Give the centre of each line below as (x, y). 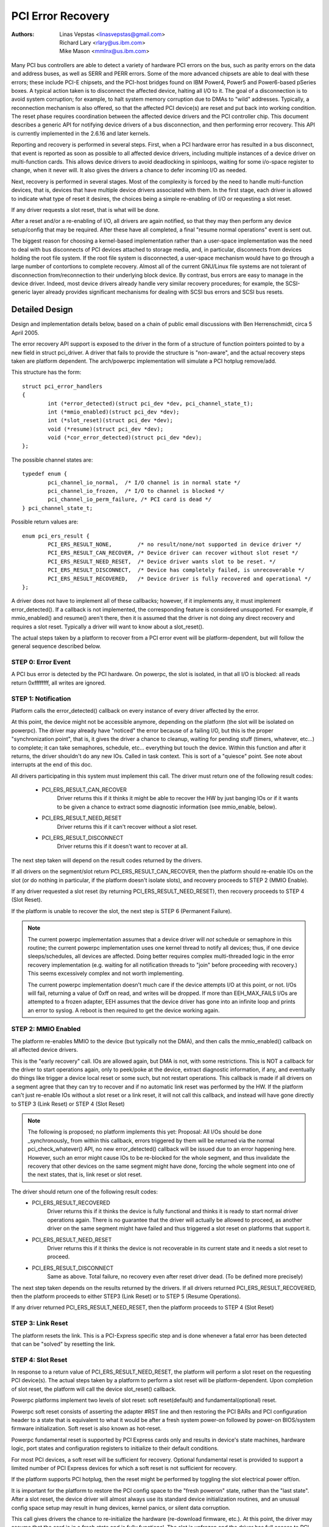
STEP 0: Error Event (41, 662)
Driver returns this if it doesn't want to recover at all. (122, 847)
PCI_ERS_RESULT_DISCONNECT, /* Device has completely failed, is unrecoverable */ (176, 570)
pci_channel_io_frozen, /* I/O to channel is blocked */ (136, 491)
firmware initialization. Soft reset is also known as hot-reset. (86, 1429)
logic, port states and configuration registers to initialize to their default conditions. (115, 1448)
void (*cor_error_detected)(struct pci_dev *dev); (125, 438)
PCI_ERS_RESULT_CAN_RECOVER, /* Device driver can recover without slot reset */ (173, 553)
